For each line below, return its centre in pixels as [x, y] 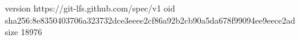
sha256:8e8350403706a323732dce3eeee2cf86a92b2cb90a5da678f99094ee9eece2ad [150, 20]
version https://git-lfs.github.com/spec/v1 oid [90, 8]
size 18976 [24, 32]
